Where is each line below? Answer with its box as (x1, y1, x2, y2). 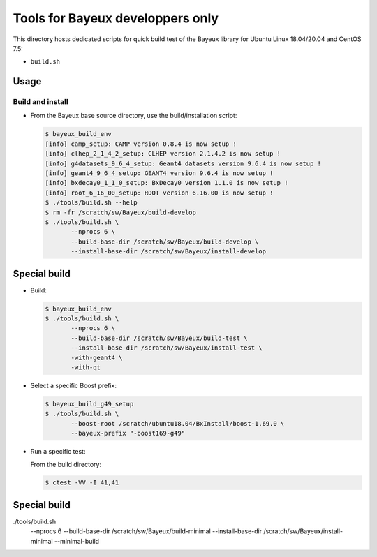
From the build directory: (30, 460, 101, 468)
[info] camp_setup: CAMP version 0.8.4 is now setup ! (45, 140, 237, 148)
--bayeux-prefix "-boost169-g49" (71, 429, 185, 438)
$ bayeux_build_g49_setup (45, 400, 134, 408)
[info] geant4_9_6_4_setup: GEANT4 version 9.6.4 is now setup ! (45, 170, 274, 177)
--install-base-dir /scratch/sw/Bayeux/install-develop (71, 248, 267, 255)
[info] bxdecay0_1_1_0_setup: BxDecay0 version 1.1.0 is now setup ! (45, 179, 288, 187)
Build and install (13, 97, 69, 107)
